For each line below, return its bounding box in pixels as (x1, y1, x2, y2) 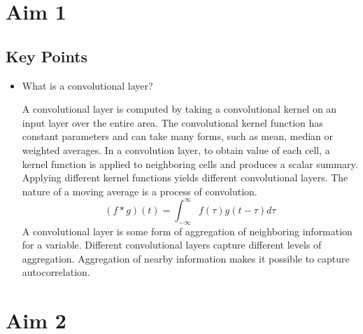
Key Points (6, 45, 88, 67)
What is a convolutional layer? (22, 78, 153, 92)
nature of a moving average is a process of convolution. (22, 183, 257, 198)
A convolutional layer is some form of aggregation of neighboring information (22, 223, 353, 238)
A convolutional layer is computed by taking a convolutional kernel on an (22, 102, 337, 116)
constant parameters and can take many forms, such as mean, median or (22, 129, 334, 144)
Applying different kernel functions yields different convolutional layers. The (22, 170, 348, 185)
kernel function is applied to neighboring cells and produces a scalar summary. (22, 156, 358, 171)
